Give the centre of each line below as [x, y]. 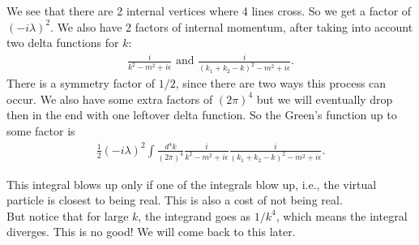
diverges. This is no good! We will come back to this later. [151, 232]
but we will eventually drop [325, 99]
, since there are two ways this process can [281, 83]
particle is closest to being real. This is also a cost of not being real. [175, 200]
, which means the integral [342, 215]
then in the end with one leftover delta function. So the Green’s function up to [202, 115]
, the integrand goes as [194, 215]
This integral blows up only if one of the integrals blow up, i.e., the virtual [192, 184]
